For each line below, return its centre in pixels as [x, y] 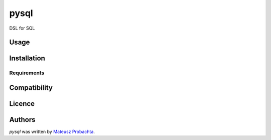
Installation [27, 58]
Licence [22, 104]
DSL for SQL [22, 28]
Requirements [27, 73]
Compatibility [31, 88]
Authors [22, 120]
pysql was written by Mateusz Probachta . [52, 132]
